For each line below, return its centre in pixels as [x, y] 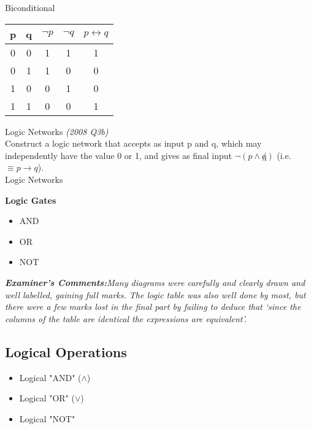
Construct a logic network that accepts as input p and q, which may [133, 143]
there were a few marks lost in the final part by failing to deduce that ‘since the [153, 307]
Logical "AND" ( [50, 377]
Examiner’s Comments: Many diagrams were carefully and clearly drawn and [155, 282]
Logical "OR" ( [47, 398]
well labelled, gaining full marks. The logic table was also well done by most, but [155, 294]
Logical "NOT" [47, 418]
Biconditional [30, 7]
